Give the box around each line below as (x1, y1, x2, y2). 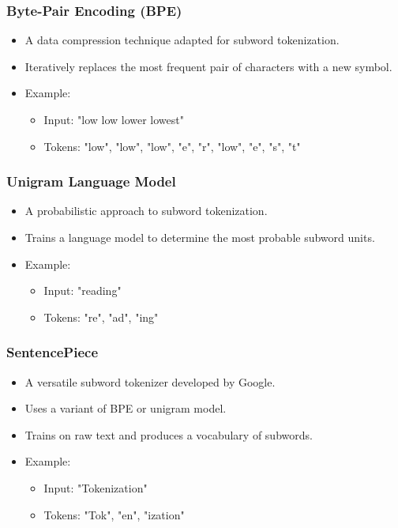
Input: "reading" (43, 282, 122, 299)
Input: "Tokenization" (43, 479, 148, 496)
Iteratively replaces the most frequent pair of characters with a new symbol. (24, 58, 392, 74)
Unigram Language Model (6, 172, 176, 191)
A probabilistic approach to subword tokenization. (24, 202, 268, 219)
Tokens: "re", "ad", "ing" (43, 308, 159, 325)
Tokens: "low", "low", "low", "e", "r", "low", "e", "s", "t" (43, 138, 301, 154)
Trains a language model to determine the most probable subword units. (24, 229, 375, 245)
